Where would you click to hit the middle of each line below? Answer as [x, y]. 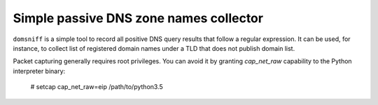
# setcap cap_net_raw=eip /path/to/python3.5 [97, 87]
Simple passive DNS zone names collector [138, 18]
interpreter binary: [39, 71]
